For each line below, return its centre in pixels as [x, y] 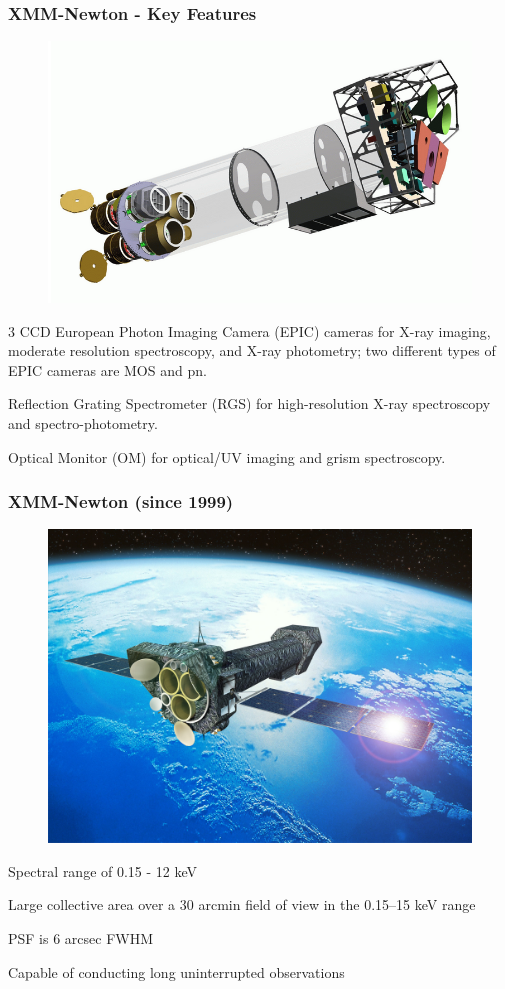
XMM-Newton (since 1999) [121, 501]
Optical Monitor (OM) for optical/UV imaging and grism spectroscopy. [227, 456]
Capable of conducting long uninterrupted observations [176, 971]
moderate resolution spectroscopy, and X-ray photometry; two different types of [252, 350]
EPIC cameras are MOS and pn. [107, 369]
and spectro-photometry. [83, 423]
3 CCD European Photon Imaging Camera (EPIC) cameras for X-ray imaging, [249, 330]
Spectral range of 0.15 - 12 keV [103, 870]
